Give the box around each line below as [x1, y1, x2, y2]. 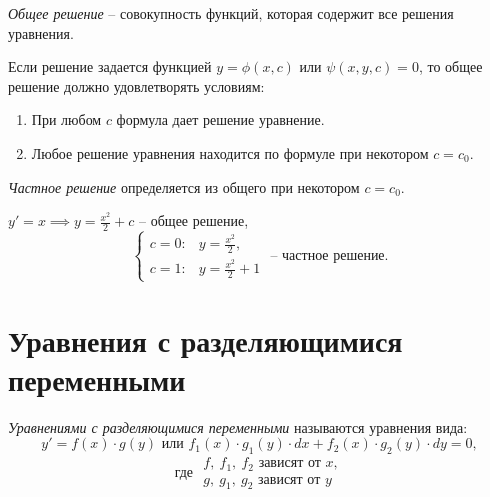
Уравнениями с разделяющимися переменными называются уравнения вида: [8, 416, 468, 437]
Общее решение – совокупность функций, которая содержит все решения [8, 3, 454, 23]
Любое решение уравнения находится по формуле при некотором [31, 142, 429, 163]
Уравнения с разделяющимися [8, 319, 403, 360]
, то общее [418, 56, 483, 77]
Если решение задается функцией [8, 56, 212, 77]
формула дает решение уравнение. [116, 109, 325, 130]
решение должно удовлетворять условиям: [8, 75, 265, 96]
